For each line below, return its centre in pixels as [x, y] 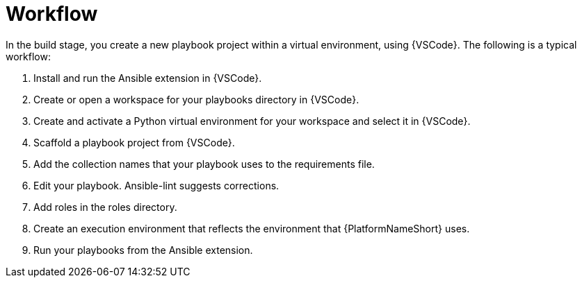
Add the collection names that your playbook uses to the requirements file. [204, 164]
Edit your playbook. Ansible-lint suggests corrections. [156, 185]
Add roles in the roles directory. [105, 207]
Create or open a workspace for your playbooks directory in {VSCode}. [196, 99]
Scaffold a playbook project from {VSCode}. [134, 142]
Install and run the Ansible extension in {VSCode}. [148, 78]
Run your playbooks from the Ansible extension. [143, 250]
